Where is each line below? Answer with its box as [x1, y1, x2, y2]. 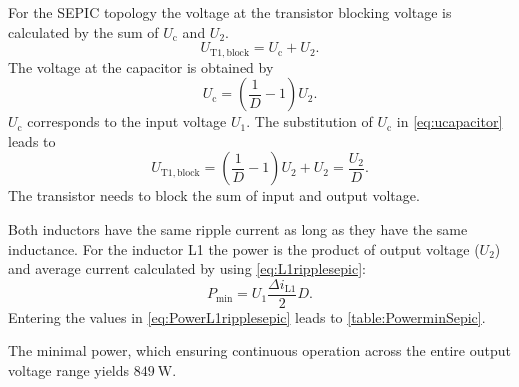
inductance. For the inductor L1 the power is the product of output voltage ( [8, 238, 480, 259]
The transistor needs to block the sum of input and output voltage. [8, 185, 420, 206]
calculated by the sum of [8, 21, 159, 42]
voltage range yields [8, 360, 130, 381]
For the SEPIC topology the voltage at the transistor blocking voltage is [8, 2, 452, 22]
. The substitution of [246, 111, 373, 132]
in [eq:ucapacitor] [396, 111, 503, 132]
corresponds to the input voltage [27, 111, 227, 132]
